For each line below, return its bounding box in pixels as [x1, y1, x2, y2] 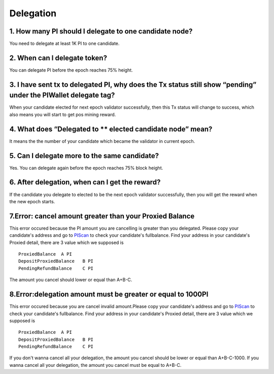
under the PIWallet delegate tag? [9, 91, 115, 100]
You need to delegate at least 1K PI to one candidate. [9, 41, 120, 47]
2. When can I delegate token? [9, 53, 108, 62]
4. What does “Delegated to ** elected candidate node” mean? [9, 124, 213, 133]
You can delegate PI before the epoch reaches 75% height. [9, 67, 133, 73]
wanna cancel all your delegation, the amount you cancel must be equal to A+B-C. [9, 362, 182, 368]
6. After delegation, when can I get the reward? [9, 178, 161, 186]
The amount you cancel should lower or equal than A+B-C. [9, 277, 132, 283]
